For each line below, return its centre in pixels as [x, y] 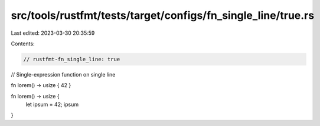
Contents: [23, 44]
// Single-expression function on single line [63, 74]
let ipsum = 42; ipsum [52, 105]
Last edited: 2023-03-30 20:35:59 [53, 33]
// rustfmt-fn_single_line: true [72, 59]
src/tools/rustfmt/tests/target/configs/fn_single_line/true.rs [163, 15]
